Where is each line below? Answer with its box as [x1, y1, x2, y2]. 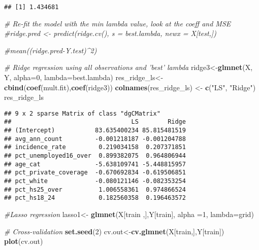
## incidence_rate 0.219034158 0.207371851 [4, 144, 186, 151]
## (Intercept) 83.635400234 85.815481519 [4, 127, 186, 134]
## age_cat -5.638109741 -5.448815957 [4, 160, 186, 168]
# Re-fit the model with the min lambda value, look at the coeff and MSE [4, 18, 231, 28]
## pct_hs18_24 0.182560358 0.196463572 [4, 194, 186, 202]
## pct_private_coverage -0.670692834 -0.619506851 [4, 169, 186, 176]
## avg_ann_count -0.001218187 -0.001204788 [4, 135, 186, 142]
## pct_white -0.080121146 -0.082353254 [4, 177, 186, 185]
